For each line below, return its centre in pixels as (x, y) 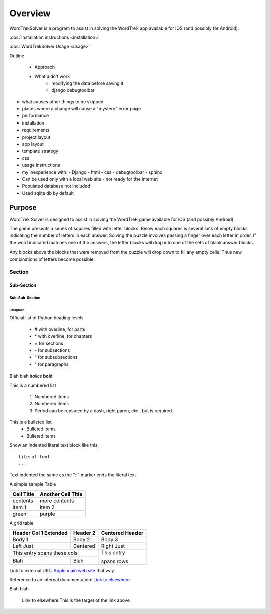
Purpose (23, 208)
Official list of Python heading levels (46, 318)
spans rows (115, 561)
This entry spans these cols (45, 553)
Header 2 (84, 533)
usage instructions (41, 165)
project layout (36, 137)
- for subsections (52, 350)
